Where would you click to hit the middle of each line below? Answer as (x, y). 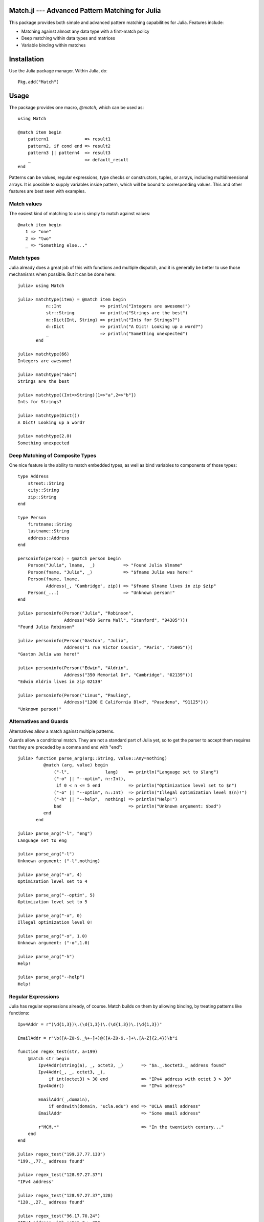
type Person (32, 517)
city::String (43, 490)
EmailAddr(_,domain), (64, 1100)
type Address (33, 476)
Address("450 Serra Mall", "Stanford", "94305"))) (126, 620)
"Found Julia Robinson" (46, 627)
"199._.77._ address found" (51, 1161)
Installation (26, 59)
